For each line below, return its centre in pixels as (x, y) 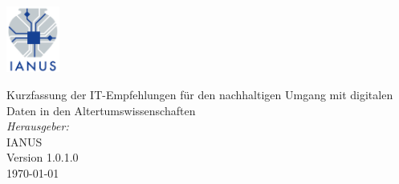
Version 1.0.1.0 (43, 157)
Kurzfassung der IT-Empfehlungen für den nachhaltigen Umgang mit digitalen (200, 94)
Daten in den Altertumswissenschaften (101, 110)
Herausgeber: (38, 126)
